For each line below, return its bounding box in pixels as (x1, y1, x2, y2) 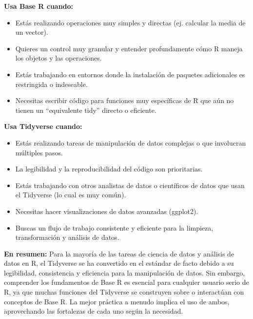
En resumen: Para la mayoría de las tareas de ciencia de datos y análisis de (4, 248, 234, 258)
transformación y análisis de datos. (15, 232, 119, 242)
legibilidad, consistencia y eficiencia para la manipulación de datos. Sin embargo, (4, 267, 245, 277)
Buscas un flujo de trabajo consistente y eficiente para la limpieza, (15, 222, 214, 233)
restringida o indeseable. (15, 79, 88, 89)
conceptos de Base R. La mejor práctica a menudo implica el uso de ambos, (4, 296, 230, 306)
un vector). (15, 27, 48, 37)
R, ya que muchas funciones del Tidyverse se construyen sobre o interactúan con (4, 287, 244, 297)
